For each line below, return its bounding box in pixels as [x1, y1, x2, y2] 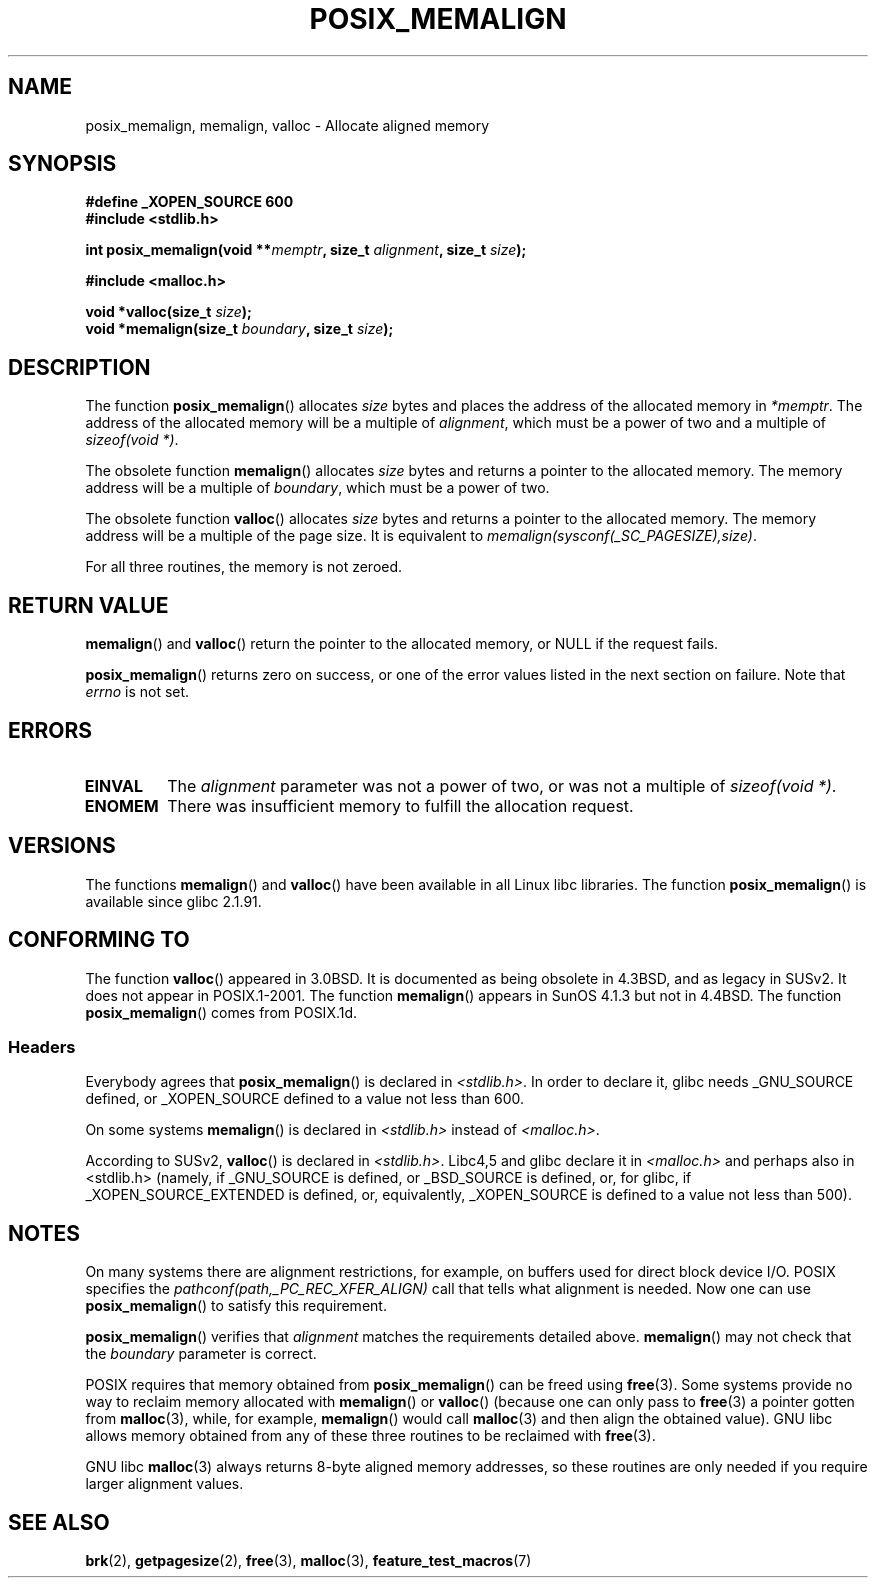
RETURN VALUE [8, 592, 169, 618]
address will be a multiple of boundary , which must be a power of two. [85, 479, 550, 497]
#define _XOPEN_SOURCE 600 [85, 193, 294, 211]
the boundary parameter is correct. [85, 1345, 317, 1363]
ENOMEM [84, 795, 159, 816]
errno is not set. [85, 683, 190, 701]
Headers [8, 1037, 76, 1058]
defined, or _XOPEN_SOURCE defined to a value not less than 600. [85, 1090, 525, 1108]
